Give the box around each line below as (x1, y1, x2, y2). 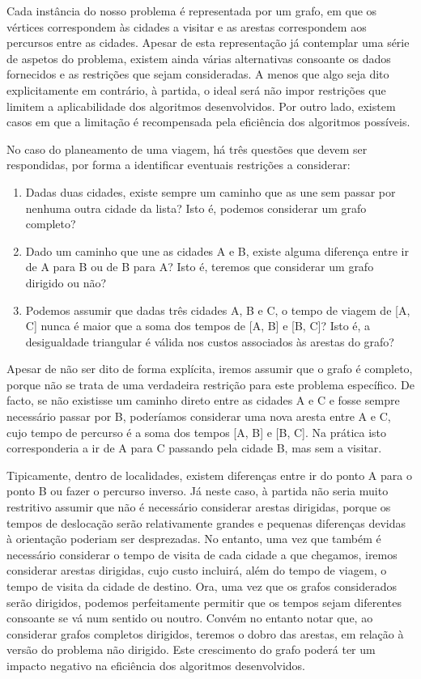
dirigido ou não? (25, 274, 107, 291)
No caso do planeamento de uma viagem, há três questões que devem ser (6, 140, 368, 157)
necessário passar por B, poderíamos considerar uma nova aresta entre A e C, (6, 408, 391, 425)
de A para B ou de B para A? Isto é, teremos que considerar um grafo (25, 258, 374, 275)
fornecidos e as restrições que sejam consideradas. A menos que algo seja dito (6, 66, 389, 83)
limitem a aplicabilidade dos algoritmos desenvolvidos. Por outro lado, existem (6, 97, 396, 114)
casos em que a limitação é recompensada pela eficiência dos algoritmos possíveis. (6, 113, 410, 130)
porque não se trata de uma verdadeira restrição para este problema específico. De (6, 376, 415, 393)
